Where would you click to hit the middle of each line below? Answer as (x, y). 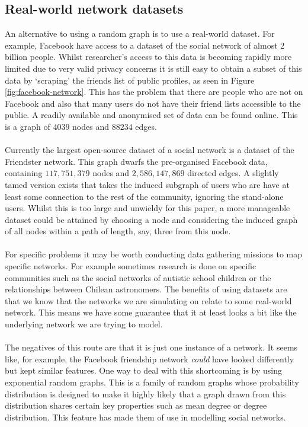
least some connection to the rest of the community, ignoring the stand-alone (144, 196)
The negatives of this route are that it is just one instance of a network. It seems (151, 347)
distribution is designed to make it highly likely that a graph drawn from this (145, 393)
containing (24, 173)
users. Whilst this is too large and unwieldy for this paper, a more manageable (147, 208)
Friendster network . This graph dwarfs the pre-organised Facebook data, (136, 161)
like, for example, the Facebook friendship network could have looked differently (150, 359)
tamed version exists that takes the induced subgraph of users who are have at (147, 184)
